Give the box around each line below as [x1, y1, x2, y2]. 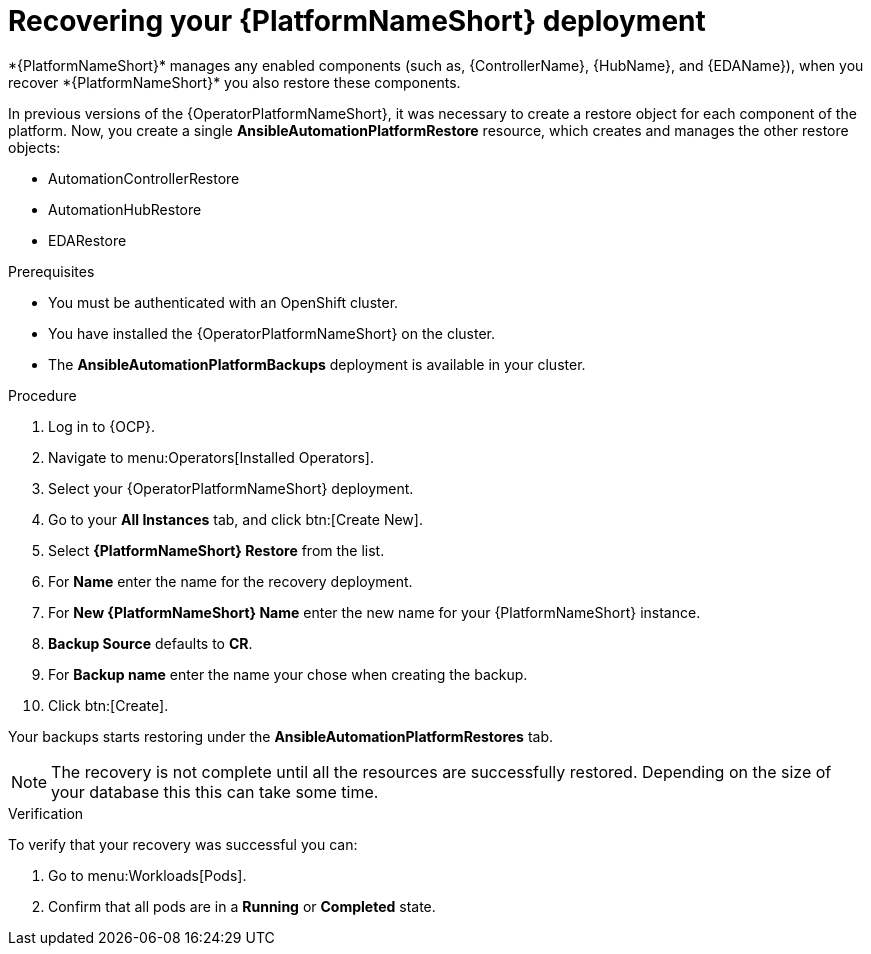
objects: [8, 138, 61, 156]
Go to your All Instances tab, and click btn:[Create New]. [48, 510, 423, 528]
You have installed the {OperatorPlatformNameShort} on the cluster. [48, 324, 495, 342]
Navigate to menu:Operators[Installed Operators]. [48, 448, 375, 466]
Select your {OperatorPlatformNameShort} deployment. [48, 479, 414, 497]
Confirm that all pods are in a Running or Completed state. [48, 897, 436, 915]
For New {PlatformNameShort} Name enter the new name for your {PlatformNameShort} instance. [48, 603, 701, 621]
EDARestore [48, 231, 127, 249]
